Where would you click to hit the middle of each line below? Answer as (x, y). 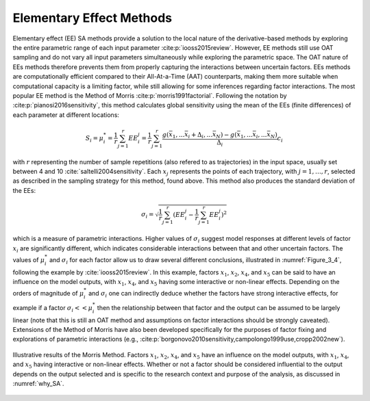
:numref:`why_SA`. (38, 383)
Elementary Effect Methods (92, 18)
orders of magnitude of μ (48, 294)
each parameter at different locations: (66, 115)
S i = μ (95, 139)
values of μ (29, 259)
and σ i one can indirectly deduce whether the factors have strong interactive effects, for (213, 294)
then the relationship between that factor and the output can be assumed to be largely (219, 307)
